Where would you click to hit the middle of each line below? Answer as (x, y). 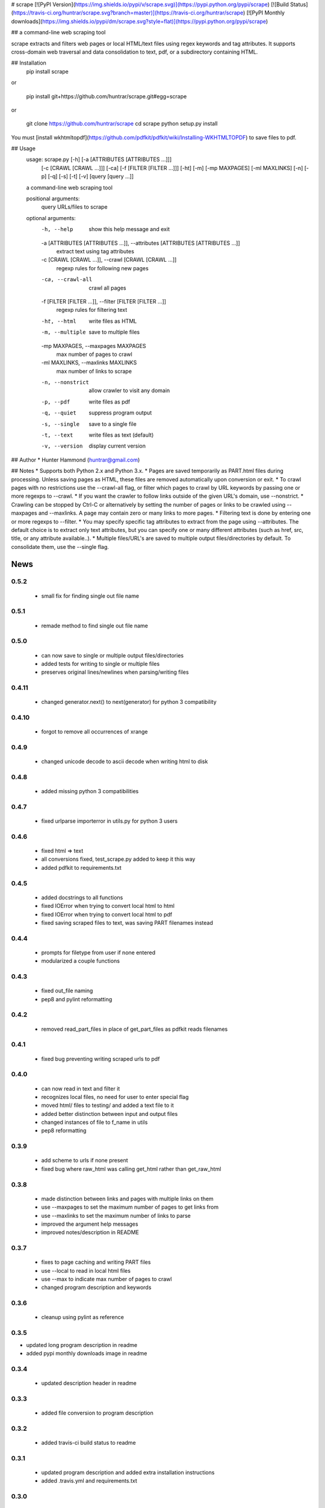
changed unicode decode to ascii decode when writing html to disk (125, 762)
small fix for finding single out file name (90, 596)
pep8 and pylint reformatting (77, 999)
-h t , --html (59, 321)
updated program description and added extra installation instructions (128, 1472)
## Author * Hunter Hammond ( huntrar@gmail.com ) (76, 460)
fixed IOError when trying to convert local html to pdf (107, 914)
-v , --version (62, 446)
